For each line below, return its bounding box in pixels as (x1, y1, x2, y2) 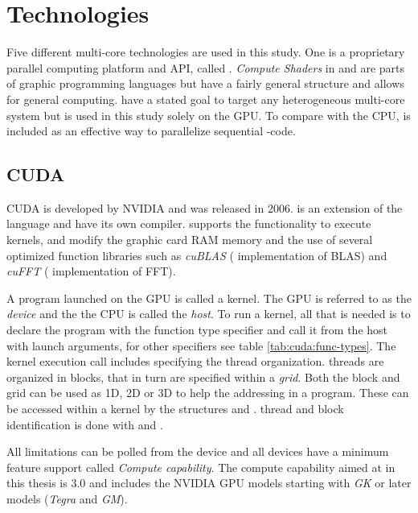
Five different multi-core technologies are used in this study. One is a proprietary (6, 43, 405, 60)
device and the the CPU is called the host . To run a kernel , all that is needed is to (6, 305, 411, 322)
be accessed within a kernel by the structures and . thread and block (6, 400, 344, 417)
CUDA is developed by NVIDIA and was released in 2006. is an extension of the (6, 199, 403, 216)
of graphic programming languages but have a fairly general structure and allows (6, 75, 404, 92)
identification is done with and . (6, 416, 163, 432)
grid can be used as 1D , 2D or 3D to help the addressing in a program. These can (6, 384, 409, 401)
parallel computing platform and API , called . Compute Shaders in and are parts (6, 59, 405, 76)
